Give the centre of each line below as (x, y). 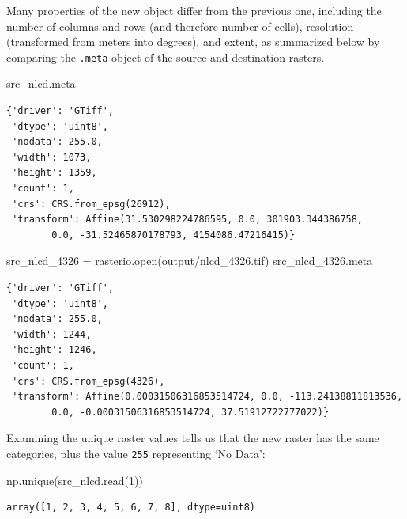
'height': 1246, (55, 350)
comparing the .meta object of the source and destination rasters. (166, 57)
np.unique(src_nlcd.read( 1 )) (75, 480)
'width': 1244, (52, 334)
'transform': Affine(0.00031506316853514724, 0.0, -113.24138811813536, (207, 397)
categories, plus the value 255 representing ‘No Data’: (136, 453)
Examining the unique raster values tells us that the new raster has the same (193, 438)
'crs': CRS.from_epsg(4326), (89, 381)
